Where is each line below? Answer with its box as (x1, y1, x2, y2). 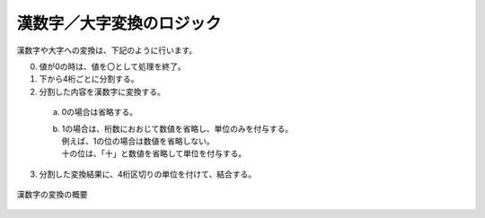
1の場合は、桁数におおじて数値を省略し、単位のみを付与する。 (61, 123, 294, 134)
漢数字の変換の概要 (16, 189, 88, 200)
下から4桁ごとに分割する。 (39, 74, 139, 84)
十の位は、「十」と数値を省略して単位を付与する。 (61, 148, 247, 159)
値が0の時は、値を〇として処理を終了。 (39, 61, 186, 72)
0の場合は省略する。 (61, 107, 138, 118)
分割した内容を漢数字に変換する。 (39, 86, 165, 97)
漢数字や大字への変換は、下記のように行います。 (16, 45, 198, 56)
